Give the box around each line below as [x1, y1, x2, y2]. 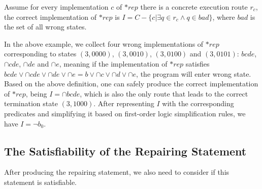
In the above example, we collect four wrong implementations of [4, 38, 204, 49]
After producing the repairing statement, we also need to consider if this [4, 167, 230, 177]
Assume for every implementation [4, 2, 109, 12]
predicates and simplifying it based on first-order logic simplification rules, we [4, 108, 246, 118]
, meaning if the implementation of [59, 58, 168, 69]
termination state [4, 98, 58, 109]
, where [212, 11, 235, 22]
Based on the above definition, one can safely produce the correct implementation [4, 78, 258, 89]
